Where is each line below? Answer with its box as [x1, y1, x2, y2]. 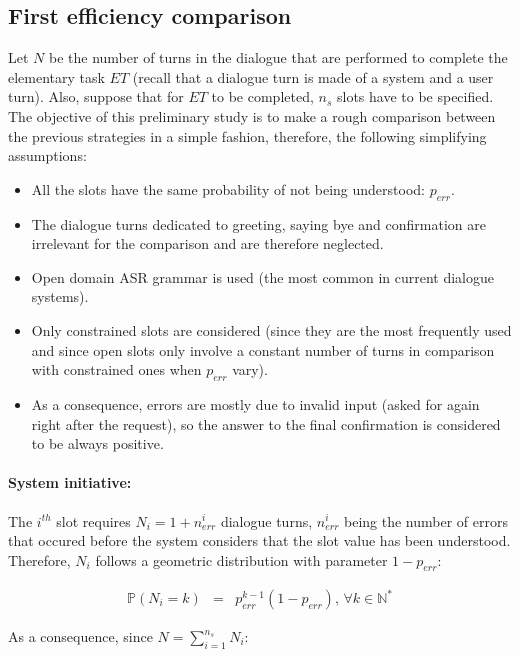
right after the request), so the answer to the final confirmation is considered [31, 413, 501, 434]
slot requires [56, 510, 131, 531]
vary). [232, 359, 268, 380]
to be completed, [211, 86, 314, 107]
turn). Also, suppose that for [8, 86, 184, 107]
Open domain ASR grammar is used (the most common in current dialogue [31, 266, 494, 287]
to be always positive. [31, 433, 164, 454]
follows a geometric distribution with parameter [95, 549, 388, 570]
